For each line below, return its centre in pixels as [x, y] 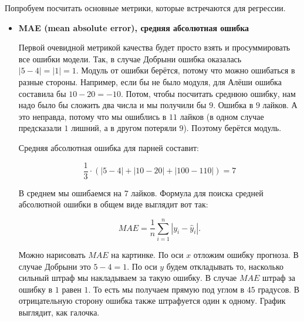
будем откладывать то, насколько [225, 266]
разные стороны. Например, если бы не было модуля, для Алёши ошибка [150, 81]
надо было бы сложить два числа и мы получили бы [112, 105]
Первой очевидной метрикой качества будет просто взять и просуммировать [154, 47]
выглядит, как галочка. [59, 312]
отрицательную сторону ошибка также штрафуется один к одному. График [152, 301]
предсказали [40, 128]
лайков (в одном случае [222, 116]
